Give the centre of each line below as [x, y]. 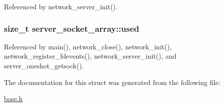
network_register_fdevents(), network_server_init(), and [90, 56]
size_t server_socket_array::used [72, 28]
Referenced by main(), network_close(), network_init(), [88, 46]
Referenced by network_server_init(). [61, 6]
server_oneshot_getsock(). [44, 65]
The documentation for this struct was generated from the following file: [112, 82]
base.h [13, 98]
